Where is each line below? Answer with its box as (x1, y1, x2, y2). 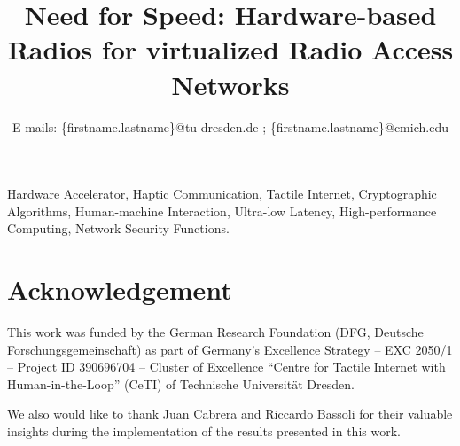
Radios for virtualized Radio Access (7, 31, 454, 67)
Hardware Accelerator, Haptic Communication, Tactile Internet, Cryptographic (7, 184, 437, 203)
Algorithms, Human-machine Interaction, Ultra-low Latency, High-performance (7, 201, 437, 220)
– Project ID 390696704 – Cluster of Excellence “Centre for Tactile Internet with (7, 357, 446, 376)
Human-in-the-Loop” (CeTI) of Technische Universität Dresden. (7, 374, 355, 393)
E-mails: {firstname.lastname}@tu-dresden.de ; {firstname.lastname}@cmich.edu (12, 117, 448, 136)
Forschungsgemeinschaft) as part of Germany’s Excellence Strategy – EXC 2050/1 (7, 340, 453, 358)
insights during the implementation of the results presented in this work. (7, 421, 401, 440)
